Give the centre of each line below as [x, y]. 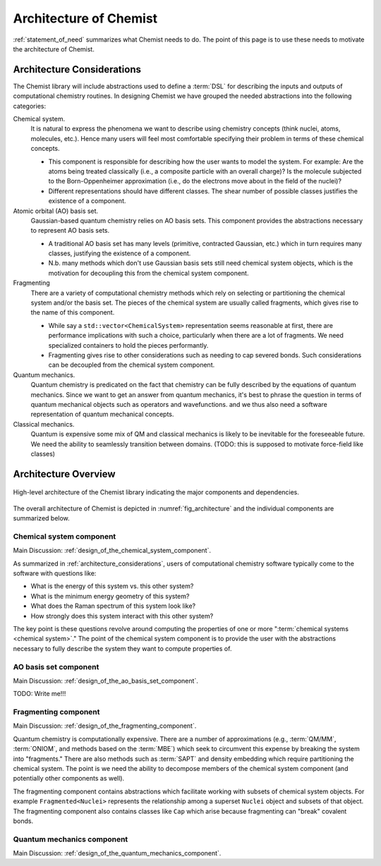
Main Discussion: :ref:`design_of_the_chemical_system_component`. [112, 551]
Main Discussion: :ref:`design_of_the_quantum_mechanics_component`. [117, 853]
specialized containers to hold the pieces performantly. [128, 345]
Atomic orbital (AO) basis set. [56, 211]
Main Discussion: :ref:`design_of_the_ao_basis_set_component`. [106, 681]
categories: [29, 106]
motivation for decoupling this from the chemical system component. [149, 273]
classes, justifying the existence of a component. [120, 253]
